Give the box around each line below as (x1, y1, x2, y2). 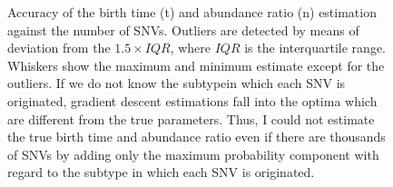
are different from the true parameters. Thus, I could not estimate (7, 109, 375, 128)
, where (170, 38, 211, 57)
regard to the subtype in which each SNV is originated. (7, 162, 315, 182)
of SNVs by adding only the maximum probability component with (7, 144, 379, 163)
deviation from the (7, 38, 111, 57)
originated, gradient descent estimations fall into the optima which (7, 91, 378, 110)
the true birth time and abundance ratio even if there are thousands (7, 127, 386, 146)
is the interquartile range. (244, 38, 386, 57)
